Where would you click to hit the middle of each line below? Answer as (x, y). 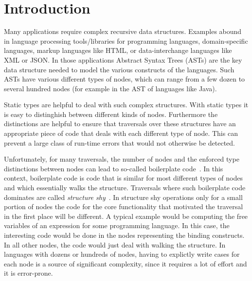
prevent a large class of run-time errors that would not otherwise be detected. (119, 142)
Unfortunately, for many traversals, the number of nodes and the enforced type (122, 159)
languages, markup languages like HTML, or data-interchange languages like (118, 50)
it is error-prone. (28, 273)
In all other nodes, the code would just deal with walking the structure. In (115, 244)
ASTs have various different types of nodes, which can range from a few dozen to (125, 79)
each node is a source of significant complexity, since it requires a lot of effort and (126, 263)
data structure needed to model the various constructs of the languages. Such (119, 69)
